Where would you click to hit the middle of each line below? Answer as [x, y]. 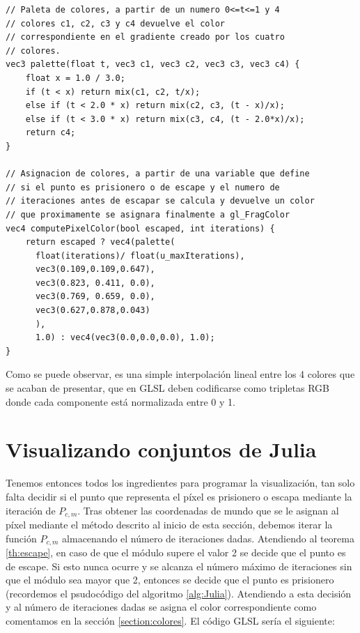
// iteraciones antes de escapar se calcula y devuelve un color [160, 201]
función [21, 538]
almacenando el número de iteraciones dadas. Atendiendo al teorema [208, 538]
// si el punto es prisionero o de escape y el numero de [143, 187]
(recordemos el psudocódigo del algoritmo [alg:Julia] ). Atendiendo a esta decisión [179, 593]
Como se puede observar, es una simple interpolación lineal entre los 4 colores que [180, 374]
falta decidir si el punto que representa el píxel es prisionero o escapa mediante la [179, 496]
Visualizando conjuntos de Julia [161, 449]
